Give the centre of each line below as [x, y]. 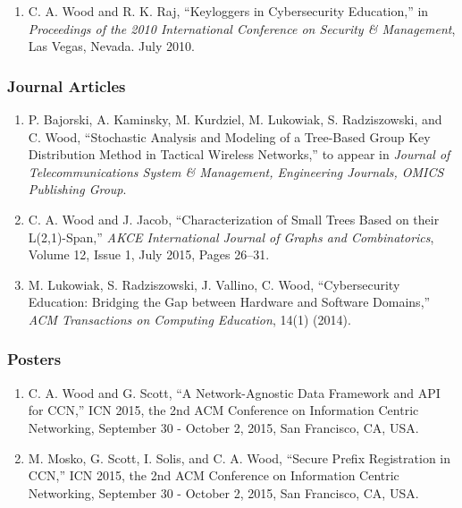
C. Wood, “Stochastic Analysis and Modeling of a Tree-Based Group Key [229, 136]
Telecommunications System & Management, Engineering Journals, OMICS [236, 171]
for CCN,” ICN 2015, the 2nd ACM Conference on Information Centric [223, 410]
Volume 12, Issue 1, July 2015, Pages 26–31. [149, 254]
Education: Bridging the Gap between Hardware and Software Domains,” [229, 302]
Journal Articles [67, 85]
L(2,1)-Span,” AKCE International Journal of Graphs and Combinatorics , [231, 237]
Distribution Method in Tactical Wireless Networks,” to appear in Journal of [239, 154]
